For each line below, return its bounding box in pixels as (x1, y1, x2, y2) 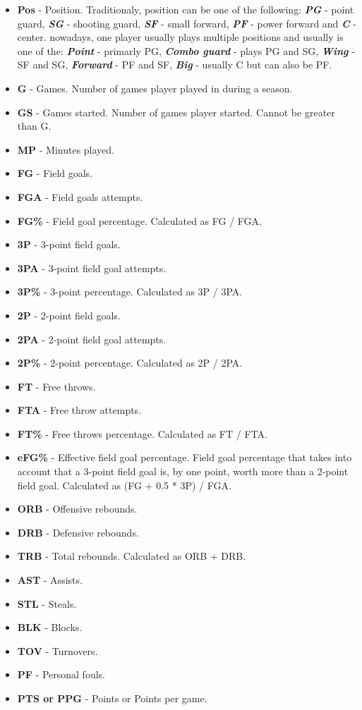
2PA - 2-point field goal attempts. (17, 331, 167, 346)
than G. (17, 118, 52, 133)
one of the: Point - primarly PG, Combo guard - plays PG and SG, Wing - (17, 43, 355, 58)
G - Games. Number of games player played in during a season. (17, 80, 293, 95)
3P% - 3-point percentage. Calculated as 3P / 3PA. (17, 284, 243, 299)
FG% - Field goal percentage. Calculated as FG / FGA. (17, 213, 262, 228)
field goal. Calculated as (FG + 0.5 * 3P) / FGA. (17, 477, 231, 492)
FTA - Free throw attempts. (17, 403, 142, 417)
